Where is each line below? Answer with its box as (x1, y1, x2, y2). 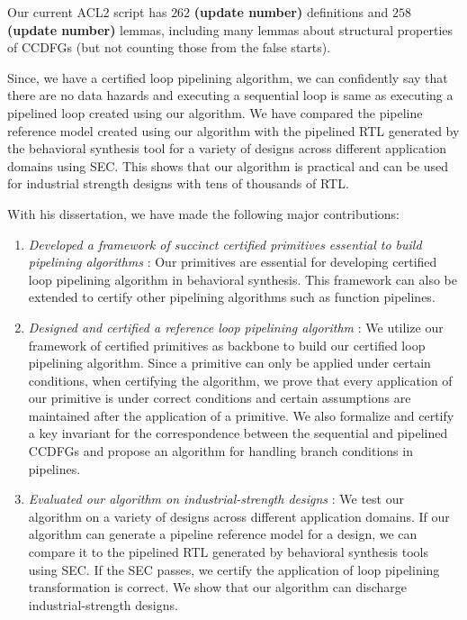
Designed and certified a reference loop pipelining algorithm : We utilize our (28, 317, 444, 336)
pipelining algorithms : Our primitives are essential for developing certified (28, 252, 437, 271)
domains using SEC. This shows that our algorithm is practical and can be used (7, 156, 449, 175)
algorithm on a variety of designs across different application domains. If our (28, 506, 450, 525)
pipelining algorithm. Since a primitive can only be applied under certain (28, 353, 431, 372)
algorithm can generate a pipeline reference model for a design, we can (28, 524, 418, 543)
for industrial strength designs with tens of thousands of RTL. (7, 174, 349, 193)
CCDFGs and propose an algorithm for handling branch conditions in (28, 442, 413, 460)
